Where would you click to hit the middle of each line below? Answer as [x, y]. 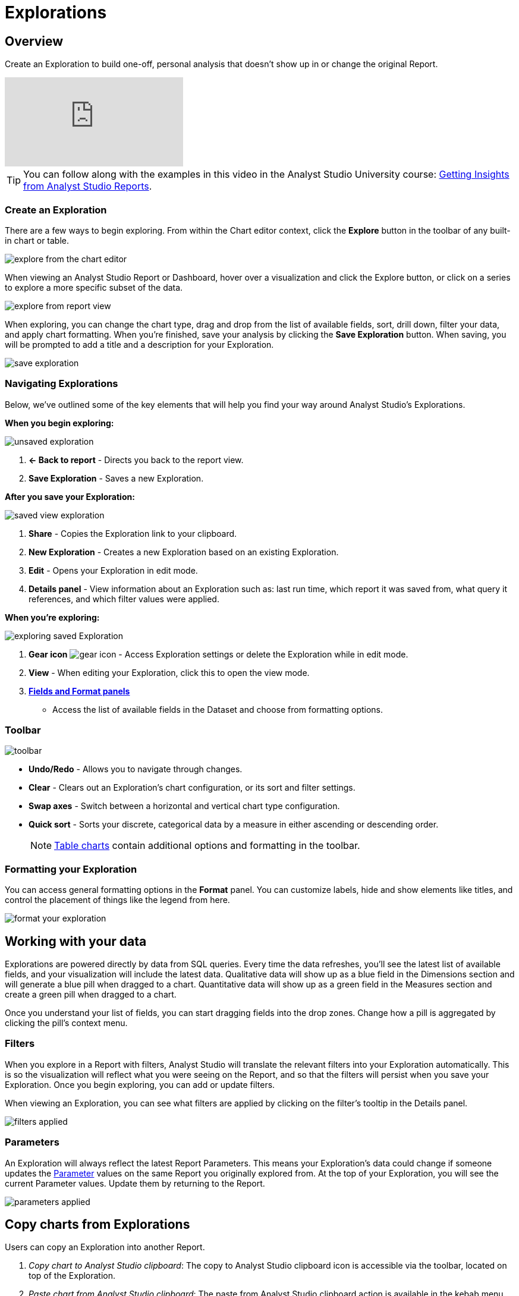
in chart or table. [37, 240]
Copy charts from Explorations [97, 1224]
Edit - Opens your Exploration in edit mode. [113, 570]
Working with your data [76, 941]
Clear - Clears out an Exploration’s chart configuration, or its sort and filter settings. [192, 788]
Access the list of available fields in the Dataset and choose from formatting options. [218, 709]
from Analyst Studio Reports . [88, 186]
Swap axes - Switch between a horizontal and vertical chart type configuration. [184, 806]
